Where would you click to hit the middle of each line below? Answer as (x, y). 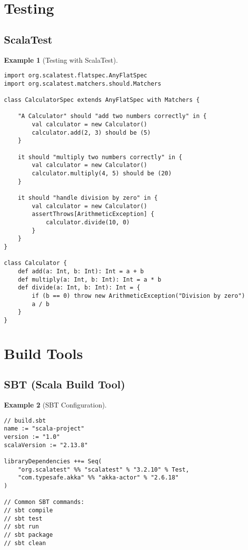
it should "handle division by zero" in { (88, 198)
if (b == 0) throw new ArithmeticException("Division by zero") (138, 296)
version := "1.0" (32, 437)
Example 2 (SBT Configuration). (55, 405)
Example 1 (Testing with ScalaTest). (61, 60)
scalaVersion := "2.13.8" (46, 445)
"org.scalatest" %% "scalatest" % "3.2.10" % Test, (103, 469)
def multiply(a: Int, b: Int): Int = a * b (90, 279)
